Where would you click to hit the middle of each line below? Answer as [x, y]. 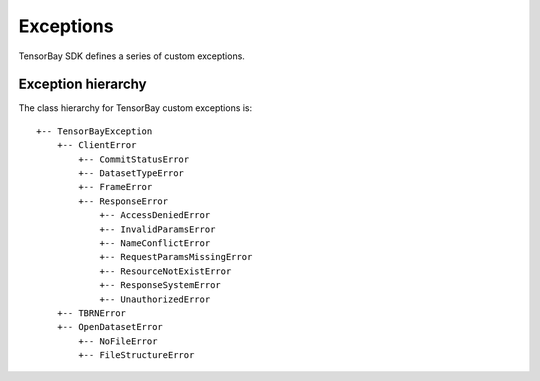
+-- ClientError [96, 145]
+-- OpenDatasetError [110, 327]
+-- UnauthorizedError [155, 299]
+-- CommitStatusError [134, 159]
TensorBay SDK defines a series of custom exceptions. [131, 56]
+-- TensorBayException [94, 131]
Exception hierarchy [82, 84]
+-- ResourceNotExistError [165, 271]
